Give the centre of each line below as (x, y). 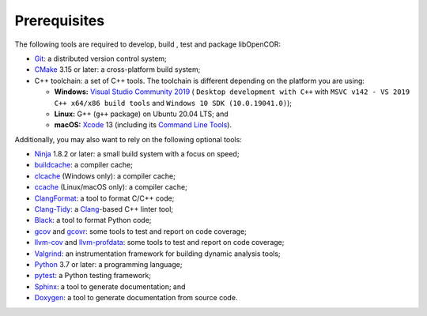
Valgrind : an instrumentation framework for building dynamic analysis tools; (157, 254)
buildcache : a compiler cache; (84, 165)
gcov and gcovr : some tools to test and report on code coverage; (140, 231)
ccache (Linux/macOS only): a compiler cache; (111, 187)
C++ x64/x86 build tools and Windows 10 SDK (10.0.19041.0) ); (173, 103)
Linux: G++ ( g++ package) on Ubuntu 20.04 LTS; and (141, 114)
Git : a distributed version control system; (101, 58)
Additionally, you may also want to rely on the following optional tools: (128, 139)
